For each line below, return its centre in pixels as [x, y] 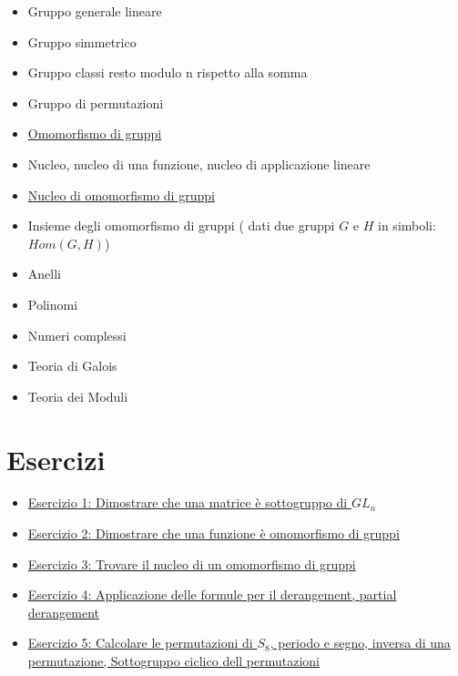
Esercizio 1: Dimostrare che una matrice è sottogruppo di [188, 502]
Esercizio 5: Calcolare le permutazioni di [140, 643]
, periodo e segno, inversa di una [360, 643]
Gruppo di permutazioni [96, 102]
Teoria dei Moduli [78, 396]
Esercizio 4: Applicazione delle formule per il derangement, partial [212, 594]
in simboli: [407, 225]
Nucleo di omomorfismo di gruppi [121, 195]
